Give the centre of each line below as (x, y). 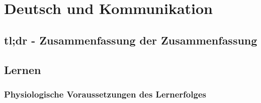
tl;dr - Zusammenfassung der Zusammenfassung (131, 40)
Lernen (23, 69)
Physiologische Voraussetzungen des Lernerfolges (105, 94)
